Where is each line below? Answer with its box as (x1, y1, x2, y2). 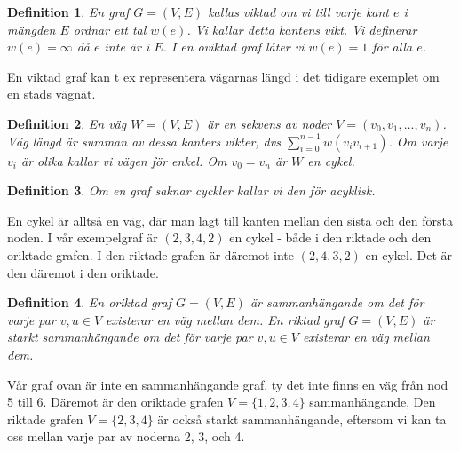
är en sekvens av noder (207, 114, 332, 132)
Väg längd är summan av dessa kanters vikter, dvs (7, 131, 281, 150)
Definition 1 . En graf (7, 3, 130, 20)
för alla (372, 37, 413, 56)
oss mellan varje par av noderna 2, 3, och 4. (7, 427, 245, 446)
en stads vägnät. (7, 84, 96, 103)
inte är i (104, 37, 150, 56)
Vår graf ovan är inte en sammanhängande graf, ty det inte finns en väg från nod (7, 375, 448, 393)
